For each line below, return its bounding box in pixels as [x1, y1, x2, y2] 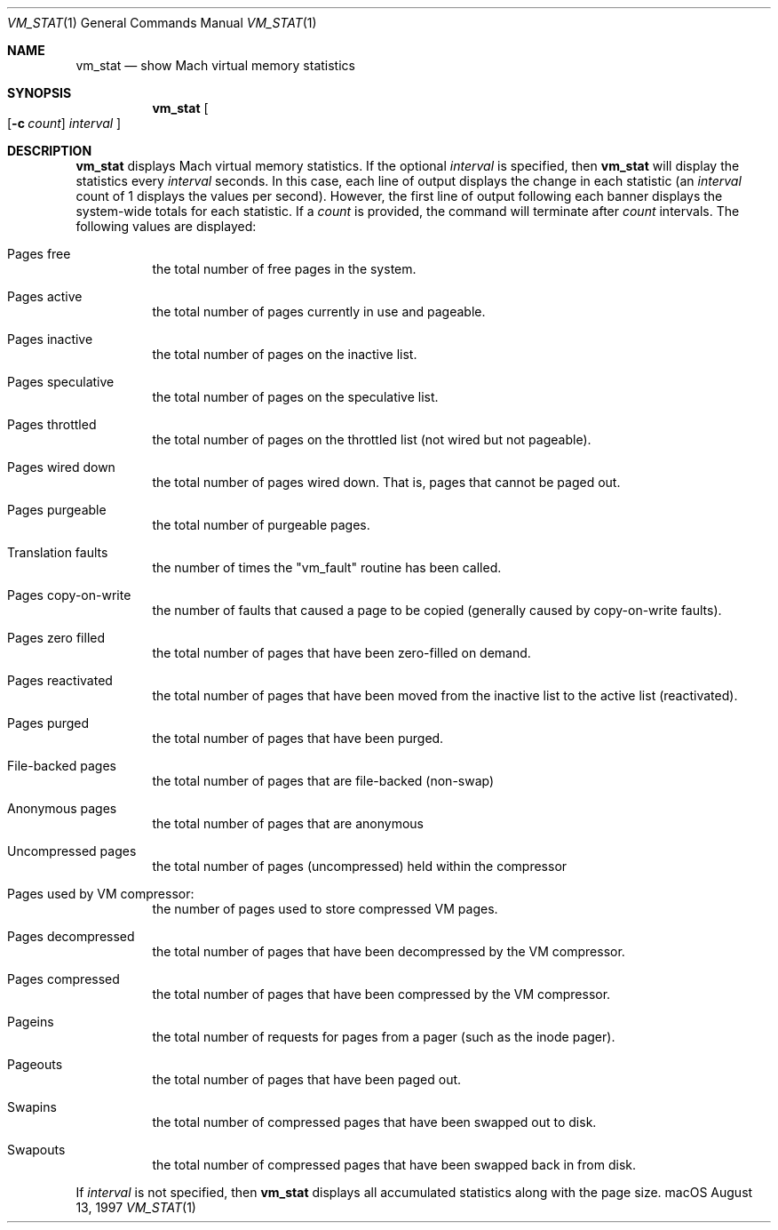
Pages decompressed [7, 929, 135, 944]
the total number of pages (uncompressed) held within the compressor [152, 859, 568, 874]
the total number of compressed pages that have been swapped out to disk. [152, 1114, 597, 1130]
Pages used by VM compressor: [7, 886, 194, 901]
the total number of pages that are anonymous [152, 816, 424, 831]
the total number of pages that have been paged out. [152, 1072, 462, 1087]
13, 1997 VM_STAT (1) [75, 1200, 196, 1215]
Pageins [7, 1014, 54, 1029]
